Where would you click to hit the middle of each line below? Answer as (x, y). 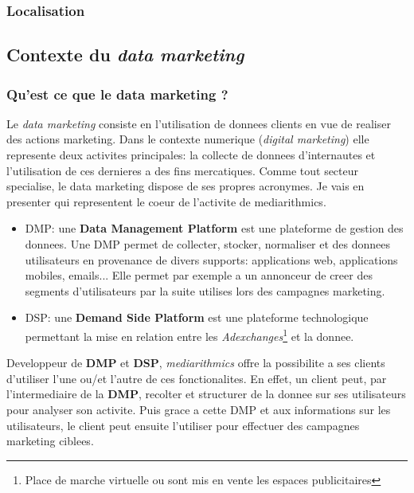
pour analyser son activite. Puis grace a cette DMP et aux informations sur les (199, 409)
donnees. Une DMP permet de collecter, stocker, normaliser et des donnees (208, 244)
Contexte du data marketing (125, 55)
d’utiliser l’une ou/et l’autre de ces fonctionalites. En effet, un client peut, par (197, 378)
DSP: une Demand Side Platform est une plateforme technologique (197, 317)
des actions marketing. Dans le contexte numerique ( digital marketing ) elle (188, 139)
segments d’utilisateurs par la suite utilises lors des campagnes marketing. (205, 290)
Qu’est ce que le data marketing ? (117, 94)
